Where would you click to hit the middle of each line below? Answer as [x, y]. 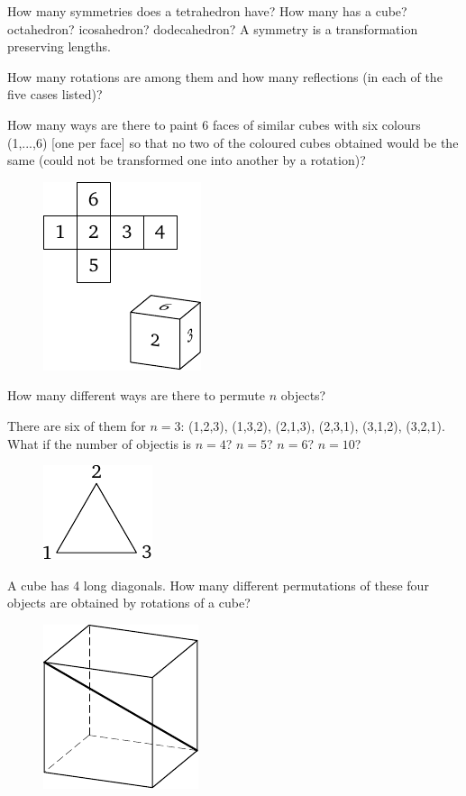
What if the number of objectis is [99, 443]
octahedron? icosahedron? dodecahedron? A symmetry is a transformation [213, 28]
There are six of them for [77, 425]
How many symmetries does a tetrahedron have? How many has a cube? [207, 11]
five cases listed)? [55, 94]
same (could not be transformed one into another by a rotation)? [187, 160]
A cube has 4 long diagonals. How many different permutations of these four [218, 585]
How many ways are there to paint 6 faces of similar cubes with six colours [214, 124]
